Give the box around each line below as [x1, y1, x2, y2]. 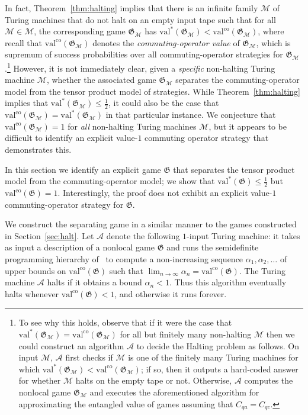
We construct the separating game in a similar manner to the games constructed [5, 218, 297, 230]
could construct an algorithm [18, 339, 124, 352]
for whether [18, 374, 61, 387]
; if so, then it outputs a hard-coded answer [140, 362, 299, 375]
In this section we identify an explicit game [5, 163, 161, 175]
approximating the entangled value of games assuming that [18, 397, 233, 410]
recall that [5, 36, 43, 49]
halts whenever [5, 287, 59, 300]
